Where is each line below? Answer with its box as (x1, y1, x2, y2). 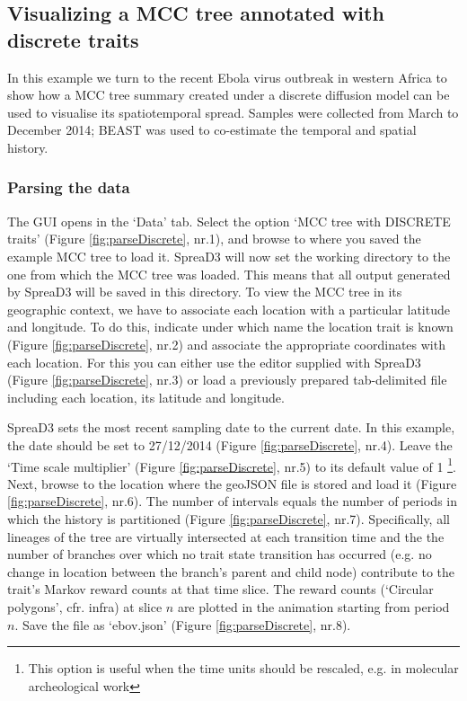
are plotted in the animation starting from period (177, 597, 450, 616)
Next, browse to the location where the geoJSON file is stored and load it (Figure (7, 474, 457, 492)
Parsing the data (7, 176, 130, 199)
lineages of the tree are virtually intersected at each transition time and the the (7, 527, 445, 546)
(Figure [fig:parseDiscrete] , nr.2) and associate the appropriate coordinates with (7, 334, 445, 353)
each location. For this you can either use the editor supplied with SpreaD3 (7, 352, 421, 371)
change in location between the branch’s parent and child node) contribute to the (7, 562, 454, 581)
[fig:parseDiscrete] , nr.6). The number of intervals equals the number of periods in (7, 492, 457, 510)
